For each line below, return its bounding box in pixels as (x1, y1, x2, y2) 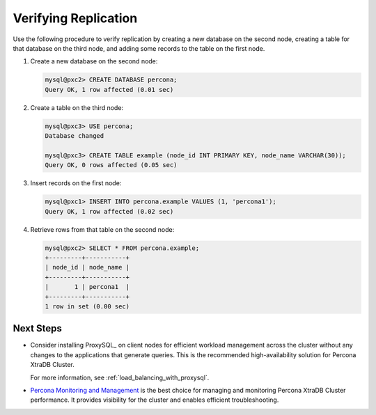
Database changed (45, 132, 104, 140)
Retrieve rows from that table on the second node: (30, 225, 175, 233)
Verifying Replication (13, 10, 138, 26)
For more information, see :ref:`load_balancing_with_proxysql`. (30, 373, 210, 382)
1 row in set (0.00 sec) (45, 302, 130, 310)
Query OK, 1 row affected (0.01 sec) (45, 86, 174, 93)
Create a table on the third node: (30, 103, 124, 111)
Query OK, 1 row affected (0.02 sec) (45, 207, 174, 215)
